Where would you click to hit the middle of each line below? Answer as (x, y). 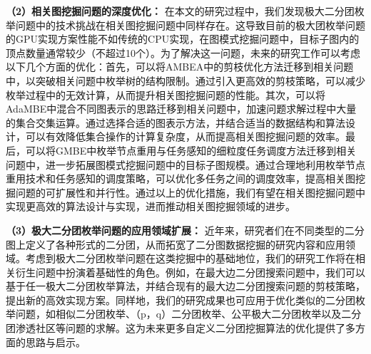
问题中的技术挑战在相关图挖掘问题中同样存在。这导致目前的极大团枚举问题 (190, 25)
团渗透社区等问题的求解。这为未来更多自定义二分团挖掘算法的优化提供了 (176, 328)
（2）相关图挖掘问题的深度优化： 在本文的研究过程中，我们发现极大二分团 (180, 11)
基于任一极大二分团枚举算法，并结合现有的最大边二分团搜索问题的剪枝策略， (185, 286)
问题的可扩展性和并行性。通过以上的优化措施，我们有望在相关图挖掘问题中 (190, 192)
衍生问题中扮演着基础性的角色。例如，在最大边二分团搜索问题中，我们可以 (190, 272)
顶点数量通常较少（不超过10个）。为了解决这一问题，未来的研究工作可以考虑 (183, 52)
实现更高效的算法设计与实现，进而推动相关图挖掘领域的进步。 (151, 206)
